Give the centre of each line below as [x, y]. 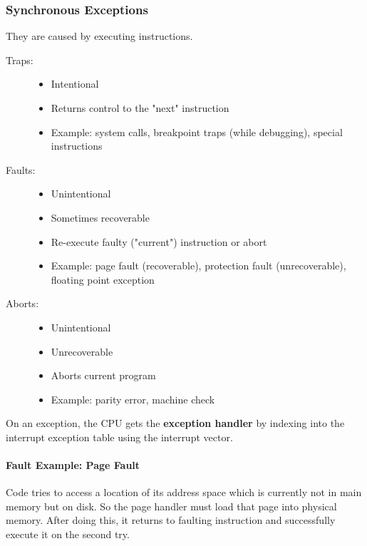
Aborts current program [103, 375]
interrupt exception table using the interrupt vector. [119, 437]
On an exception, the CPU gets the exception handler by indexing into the [175, 423]
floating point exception [103, 279]
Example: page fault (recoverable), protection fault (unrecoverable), [198, 266]
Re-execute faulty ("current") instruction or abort [159, 241]
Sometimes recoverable [100, 217]
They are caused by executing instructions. [99, 36]
